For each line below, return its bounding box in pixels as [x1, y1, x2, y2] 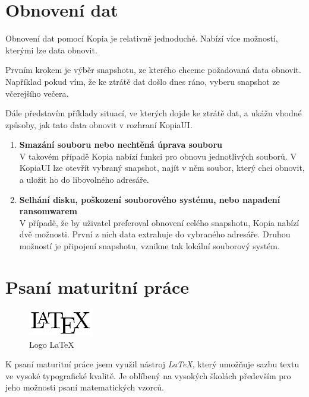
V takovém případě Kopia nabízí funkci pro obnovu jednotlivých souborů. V [19, 150, 297, 162]
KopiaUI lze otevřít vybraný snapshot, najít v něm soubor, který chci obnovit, [19, 161, 305, 174]
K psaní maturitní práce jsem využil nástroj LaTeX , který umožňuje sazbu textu [5, 358, 299, 370]
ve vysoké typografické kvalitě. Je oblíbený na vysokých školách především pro [5, 369, 291, 382]
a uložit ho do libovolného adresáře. [19, 173, 149, 186]
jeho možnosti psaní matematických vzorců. [5, 381, 164, 393]
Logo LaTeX [29, 338, 74, 350]
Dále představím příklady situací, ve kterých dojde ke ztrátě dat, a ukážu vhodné [5, 107, 302, 119]
